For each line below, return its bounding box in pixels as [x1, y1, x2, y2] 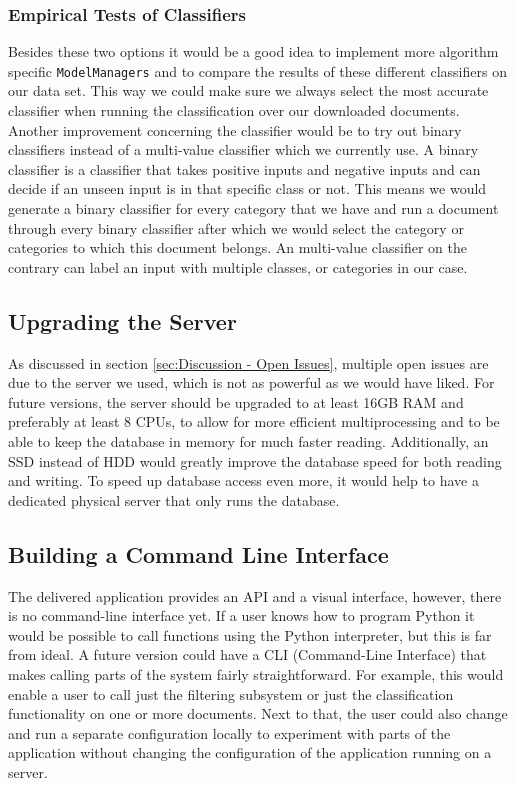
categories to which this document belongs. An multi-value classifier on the [8, 237, 467, 258]
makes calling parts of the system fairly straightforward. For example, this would [8, 663, 504, 684]
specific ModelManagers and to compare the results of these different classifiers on [8, 60, 507, 81]
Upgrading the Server [8, 305, 237, 336]
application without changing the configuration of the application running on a [8, 742, 492, 763]
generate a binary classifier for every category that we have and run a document [8, 198, 499, 219]
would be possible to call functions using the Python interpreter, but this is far [8, 624, 492, 645]
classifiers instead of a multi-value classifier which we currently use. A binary [8, 139, 479, 160]
